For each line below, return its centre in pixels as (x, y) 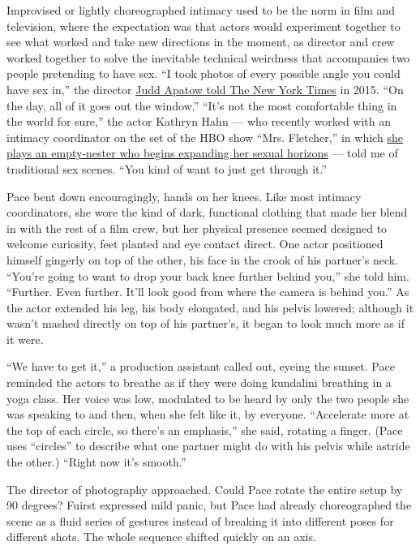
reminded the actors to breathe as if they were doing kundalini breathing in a (199, 382)
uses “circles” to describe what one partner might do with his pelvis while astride (208, 446)
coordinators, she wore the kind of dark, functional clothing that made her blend (207, 212)
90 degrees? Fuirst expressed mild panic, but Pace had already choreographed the (209, 505)
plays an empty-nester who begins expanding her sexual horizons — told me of (202, 153)
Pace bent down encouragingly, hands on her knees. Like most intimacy (184, 196)
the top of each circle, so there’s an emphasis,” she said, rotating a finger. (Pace (205, 430)
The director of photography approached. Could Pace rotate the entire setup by (205, 489)
